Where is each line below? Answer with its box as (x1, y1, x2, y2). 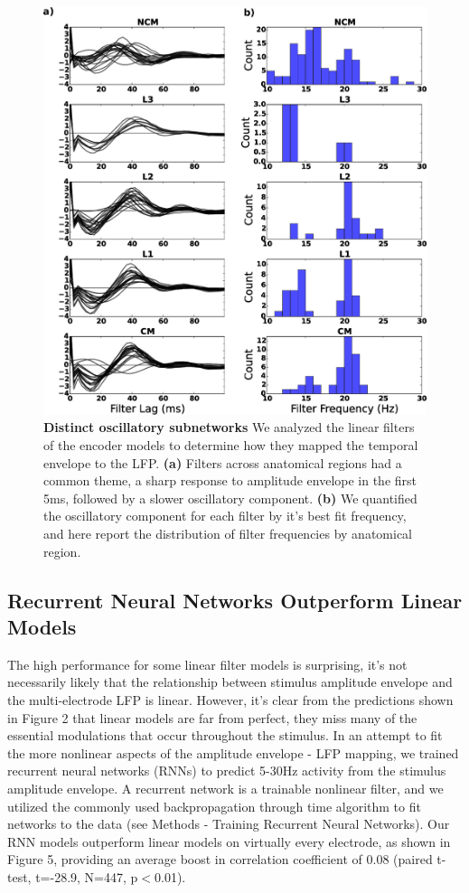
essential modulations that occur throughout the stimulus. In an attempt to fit (7, 726, 443, 745)
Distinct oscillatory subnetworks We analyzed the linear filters (43, 418, 415, 437)
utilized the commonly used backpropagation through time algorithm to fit (7, 796, 421, 815)
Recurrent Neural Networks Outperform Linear (7, 586, 463, 614)
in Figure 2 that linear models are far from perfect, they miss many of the (7, 708, 417, 727)
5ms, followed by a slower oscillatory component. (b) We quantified (43, 488, 417, 507)
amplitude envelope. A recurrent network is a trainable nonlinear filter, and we (7, 778, 444, 797)
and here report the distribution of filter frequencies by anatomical (43, 524, 412, 542)
